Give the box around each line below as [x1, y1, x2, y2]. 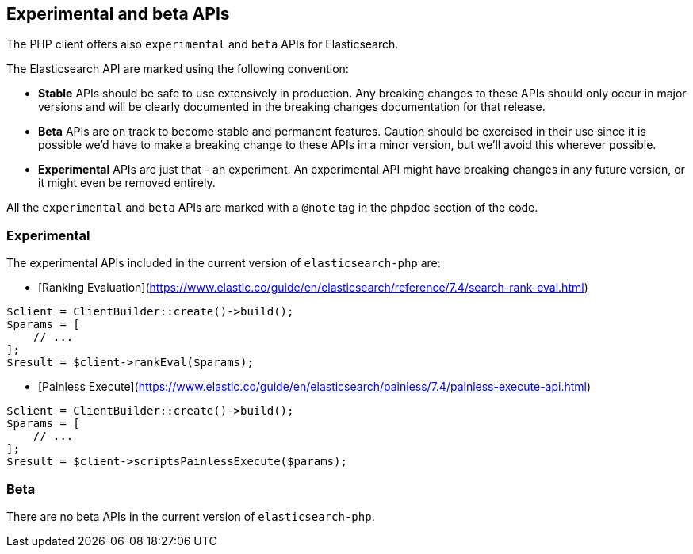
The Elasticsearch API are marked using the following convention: [6, 62, 349, 76]
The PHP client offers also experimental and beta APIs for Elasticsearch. [6, 37, 399, 52]
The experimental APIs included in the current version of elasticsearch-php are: [6, 256, 441, 270]
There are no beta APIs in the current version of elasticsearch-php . [6, 509, 375, 523]
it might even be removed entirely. [38, 176, 216, 190]
